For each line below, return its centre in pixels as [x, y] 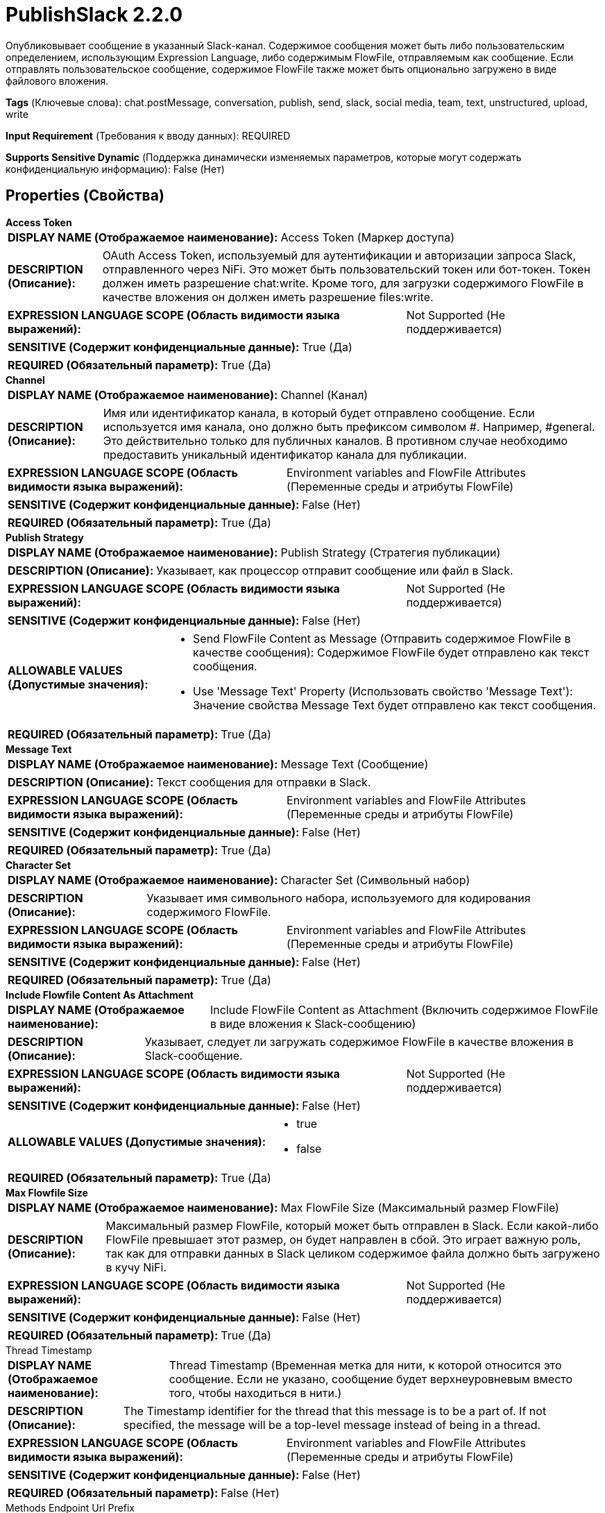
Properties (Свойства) [85, 196]
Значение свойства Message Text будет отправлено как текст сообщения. [395, 705]
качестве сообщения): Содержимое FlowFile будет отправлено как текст [391, 652]
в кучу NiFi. [136, 1267]
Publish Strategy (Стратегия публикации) [391, 552]
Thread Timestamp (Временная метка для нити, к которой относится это [365, 1365]
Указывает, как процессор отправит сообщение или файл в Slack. [335, 570]
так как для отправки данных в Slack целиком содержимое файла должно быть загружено [353, 1253]
